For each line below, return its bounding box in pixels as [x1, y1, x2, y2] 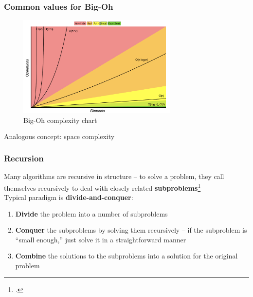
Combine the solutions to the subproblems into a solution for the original [15, 251, 238, 261]
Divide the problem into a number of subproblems [15, 208, 168, 218]
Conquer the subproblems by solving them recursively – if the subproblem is [15, 225, 247, 235]
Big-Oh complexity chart [23, 115, 97, 125]
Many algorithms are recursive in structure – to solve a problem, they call [4, 171, 224, 181]
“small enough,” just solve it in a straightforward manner [15, 234, 186, 244]
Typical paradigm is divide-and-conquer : [4, 192, 133, 202]
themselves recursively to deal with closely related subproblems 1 [4, 181, 201, 193]
